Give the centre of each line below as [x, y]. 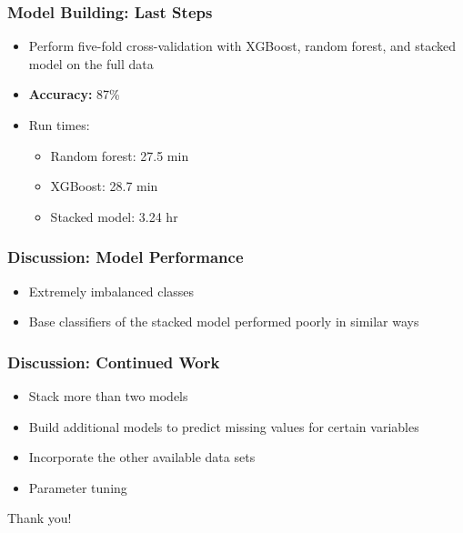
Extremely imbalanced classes [111, 291]
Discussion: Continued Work [114, 362]
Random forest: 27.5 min [120, 155]
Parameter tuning [78, 487]
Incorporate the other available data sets [142, 457]
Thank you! [40, 518]
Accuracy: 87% [74, 94]
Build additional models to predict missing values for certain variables [224, 426]
